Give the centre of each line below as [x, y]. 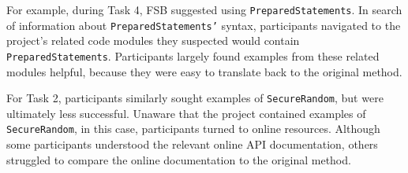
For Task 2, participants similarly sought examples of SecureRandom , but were [195, 98]
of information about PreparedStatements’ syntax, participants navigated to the [204, 25]
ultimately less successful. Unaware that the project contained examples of [186, 113]
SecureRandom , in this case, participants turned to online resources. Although [193, 129]
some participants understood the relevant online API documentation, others [192, 144]
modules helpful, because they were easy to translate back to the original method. [204, 71]
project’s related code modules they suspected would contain [153, 40]
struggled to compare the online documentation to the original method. [179, 159]
